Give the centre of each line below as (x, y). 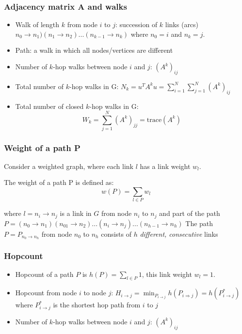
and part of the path (190, 213)
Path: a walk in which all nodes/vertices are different (94, 50)
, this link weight (167, 274)
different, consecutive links (179, 234)
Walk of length (37, 24)
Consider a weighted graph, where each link (69, 166)
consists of (116, 234)
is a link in (76, 213)
